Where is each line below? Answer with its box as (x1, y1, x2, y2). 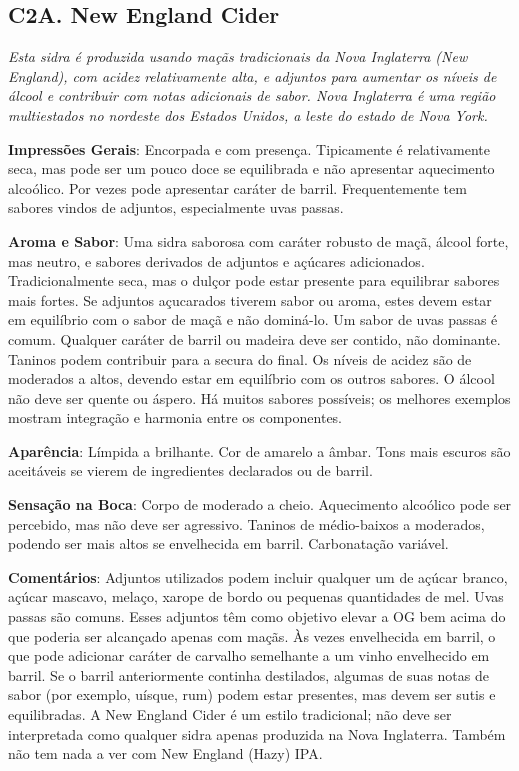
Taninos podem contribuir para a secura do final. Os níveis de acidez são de (8, 348, 472, 369)
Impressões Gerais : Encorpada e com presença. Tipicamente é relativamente (8, 138, 490, 159)
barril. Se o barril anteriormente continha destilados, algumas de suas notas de (8, 664, 489, 685)
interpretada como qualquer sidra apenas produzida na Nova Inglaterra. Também (8, 723, 506, 744)
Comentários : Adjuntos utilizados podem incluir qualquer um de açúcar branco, (8, 566, 508, 587)
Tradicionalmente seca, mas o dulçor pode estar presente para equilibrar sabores (8, 270, 500, 291)
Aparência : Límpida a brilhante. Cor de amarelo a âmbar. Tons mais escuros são (8, 440, 511, 461)
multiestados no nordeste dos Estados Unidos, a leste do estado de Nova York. (8, 104, 488, 125)
